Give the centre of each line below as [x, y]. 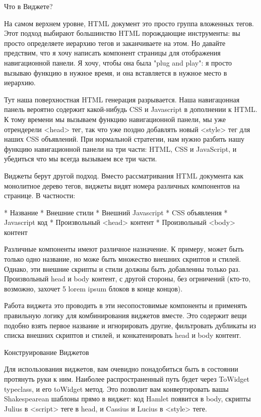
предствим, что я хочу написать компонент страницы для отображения [112, 53]
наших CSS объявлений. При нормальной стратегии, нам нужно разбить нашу [124, 139]
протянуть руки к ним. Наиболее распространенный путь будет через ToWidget [127, 379]
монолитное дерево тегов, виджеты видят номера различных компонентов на [122, 185]
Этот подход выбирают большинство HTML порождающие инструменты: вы [122, 33]
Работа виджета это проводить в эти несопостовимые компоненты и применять [126, 305]
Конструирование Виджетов [47, 352]
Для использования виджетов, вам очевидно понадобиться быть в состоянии [121, 369]
